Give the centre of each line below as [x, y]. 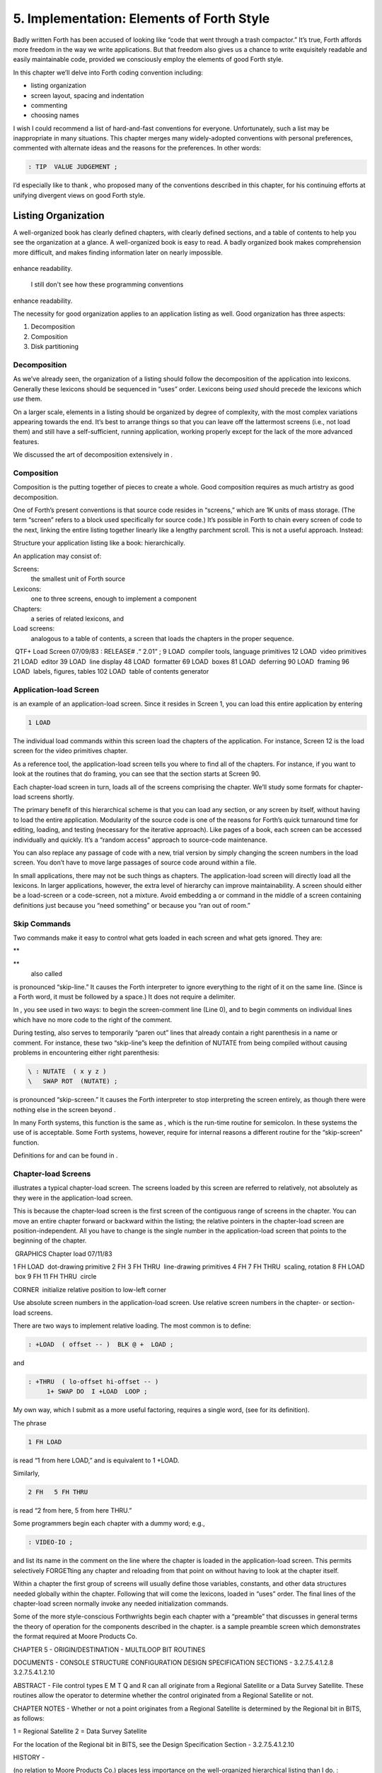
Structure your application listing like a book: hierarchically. [99, 543]
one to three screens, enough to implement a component [114, 599]
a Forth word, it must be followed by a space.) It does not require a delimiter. [125, 996]
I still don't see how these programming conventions [107, 284]
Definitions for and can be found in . [65, 1155]
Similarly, [27, 1473]
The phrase [30, 1423]
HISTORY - [29, 1757]
